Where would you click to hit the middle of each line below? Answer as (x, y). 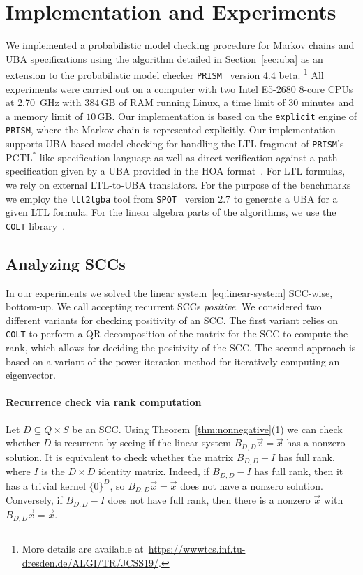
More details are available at (83, 548)
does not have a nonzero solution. (252, 485)
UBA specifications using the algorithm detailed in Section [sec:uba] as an (164, 58)
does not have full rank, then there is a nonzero (209, 500)
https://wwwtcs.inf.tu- (197, 548)
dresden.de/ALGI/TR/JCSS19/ (90, 562)
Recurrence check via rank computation (104, 402)
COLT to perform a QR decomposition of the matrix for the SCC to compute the (177, 334)
